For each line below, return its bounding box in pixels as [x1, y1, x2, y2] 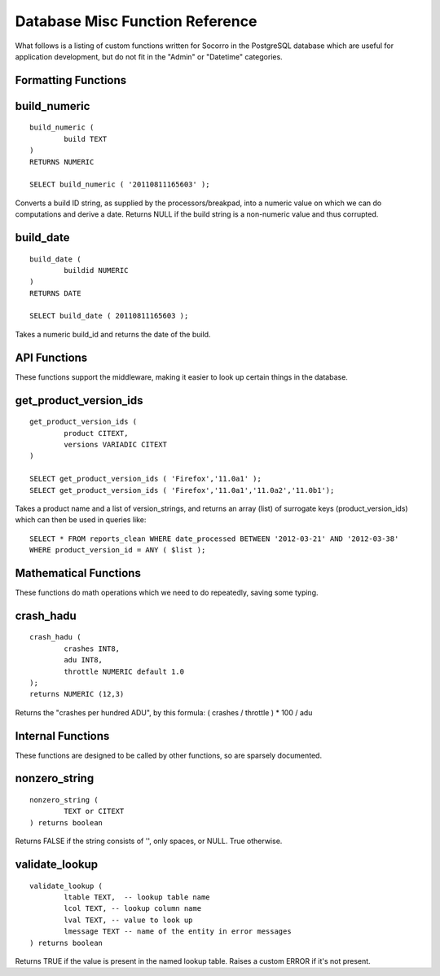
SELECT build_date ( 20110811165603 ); [29, 311, 189, 321]
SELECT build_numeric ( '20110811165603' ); [29, 180, 211, 189]
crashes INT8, [64, 644, 121, 653]
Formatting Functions [15, 73, 127, 87]
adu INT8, [64, 656, 103, 665]
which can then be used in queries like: [15, 515, 147, 525]
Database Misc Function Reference [15, 12, 257, 30]
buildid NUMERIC [64, 266, 129, 275]
